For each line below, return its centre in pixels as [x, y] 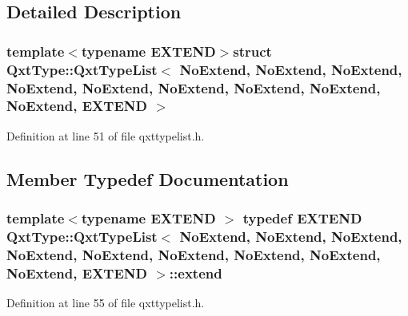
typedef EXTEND [302, 218]
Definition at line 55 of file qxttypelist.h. [106, 303]
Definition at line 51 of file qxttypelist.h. [106, 135]
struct [252, 51]
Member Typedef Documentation [148, 178]
